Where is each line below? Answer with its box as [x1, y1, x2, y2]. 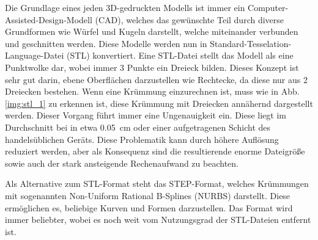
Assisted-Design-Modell [5, 13, 92, 26]
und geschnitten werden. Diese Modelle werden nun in [5, 37, 207, 49]
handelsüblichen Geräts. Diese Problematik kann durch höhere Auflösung [5, 133, 279, 145]
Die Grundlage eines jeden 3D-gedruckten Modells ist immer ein [5, 1, 245, 13]
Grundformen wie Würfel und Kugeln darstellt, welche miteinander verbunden [5, 25, 298, 38]
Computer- [248, 1, 289, 13]
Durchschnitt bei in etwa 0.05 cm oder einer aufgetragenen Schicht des [5, 120, 271, 133]
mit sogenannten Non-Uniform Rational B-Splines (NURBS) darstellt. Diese [5, 189, 290, 202]
